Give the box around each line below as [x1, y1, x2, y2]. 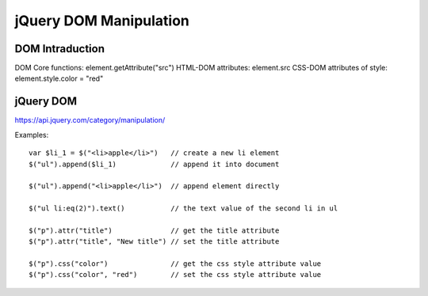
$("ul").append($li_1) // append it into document [29, 159, 280, 169]
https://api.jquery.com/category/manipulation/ [14, 116, 166, 125]
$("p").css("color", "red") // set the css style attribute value [29, 270, 322, 279]
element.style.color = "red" [14, 74, 104, 83]
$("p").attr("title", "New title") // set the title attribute [29, 237, 280, 246]
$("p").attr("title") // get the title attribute [29, 226, 280, 235]
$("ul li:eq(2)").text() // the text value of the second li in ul [29, 204, 338, 213]
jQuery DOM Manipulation [14, 12, 190, 29]
